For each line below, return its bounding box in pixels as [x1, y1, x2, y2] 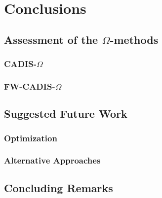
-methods [110, 32, 159, 47]
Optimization [4, 132, 57, 144]
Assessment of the [4, 32, 98, 47]
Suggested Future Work [4, 106, 127, 121]
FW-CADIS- [4, 80, 55, 92]
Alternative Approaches [4, 154, 101, 166]
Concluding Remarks [4, 180, 113, 195]
